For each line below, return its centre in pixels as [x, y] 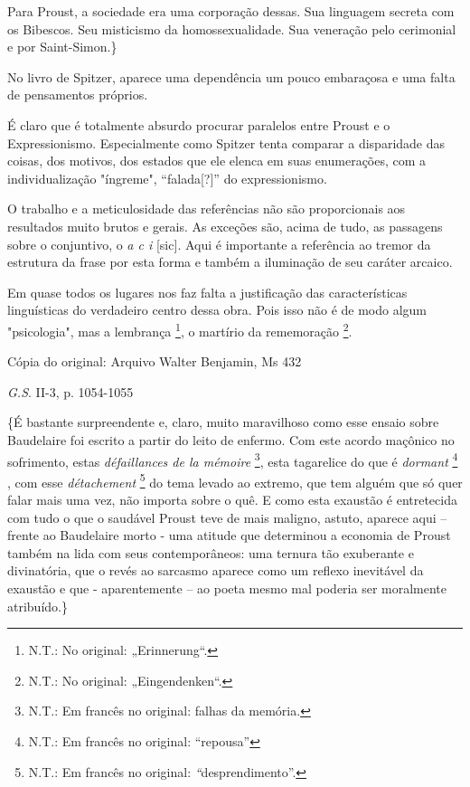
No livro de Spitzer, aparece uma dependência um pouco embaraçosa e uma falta [231, 76]
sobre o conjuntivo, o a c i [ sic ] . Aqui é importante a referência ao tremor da [219, 244]
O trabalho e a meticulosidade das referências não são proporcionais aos [207, 209]
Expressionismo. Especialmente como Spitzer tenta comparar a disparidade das [226, 142]
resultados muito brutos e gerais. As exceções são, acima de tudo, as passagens [225, 226]
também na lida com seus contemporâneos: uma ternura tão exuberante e [211, 552]
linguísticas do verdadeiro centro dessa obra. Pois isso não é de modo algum [217, 310]
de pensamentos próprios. [78, 95]
